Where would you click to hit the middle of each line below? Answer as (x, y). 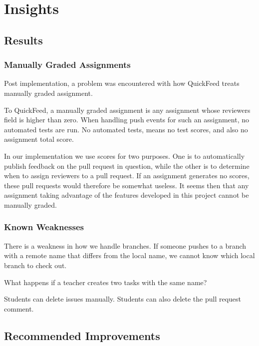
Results (23, 40)
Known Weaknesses (44, 227)
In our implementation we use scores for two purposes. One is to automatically (125, 156)
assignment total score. (39, 139)
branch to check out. (35, 265)
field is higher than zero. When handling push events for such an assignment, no (127, 120)
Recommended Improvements (82, 335)
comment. (19, 308)
